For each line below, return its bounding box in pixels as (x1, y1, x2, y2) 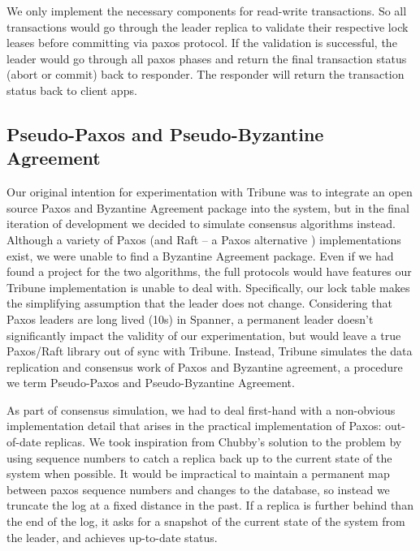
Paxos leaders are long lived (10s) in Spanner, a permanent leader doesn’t (6, 310, 374, 327)
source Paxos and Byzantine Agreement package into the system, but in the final (6, 199, 409, 216)
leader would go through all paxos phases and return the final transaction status (6, 50, 407, 67)
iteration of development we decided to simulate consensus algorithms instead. (6, 215, 396, 232)
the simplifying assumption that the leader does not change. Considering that (6, 295, 392, 312)
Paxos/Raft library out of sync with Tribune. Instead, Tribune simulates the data (6, 342, 413, 359)
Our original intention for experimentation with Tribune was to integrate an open (6, 183, 413, 200)
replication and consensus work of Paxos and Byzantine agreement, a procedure (6, 358, 403, 375)
